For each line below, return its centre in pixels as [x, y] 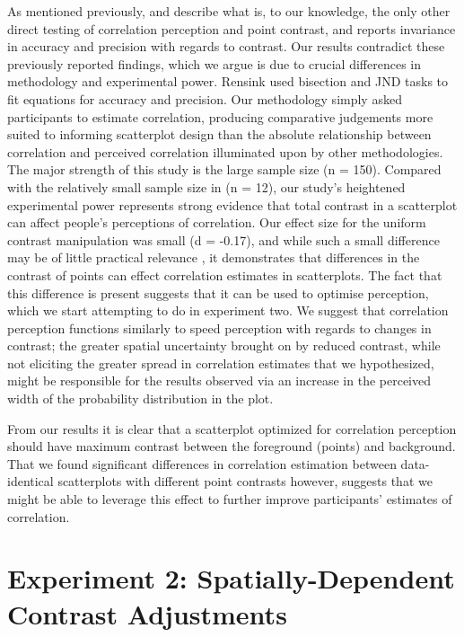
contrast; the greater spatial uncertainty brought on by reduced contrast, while [224, 345]
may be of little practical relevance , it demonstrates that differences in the [214, 257]
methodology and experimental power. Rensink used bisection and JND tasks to [228, 81]
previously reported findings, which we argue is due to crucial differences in [214, 63]
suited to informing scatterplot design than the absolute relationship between [219, 134]
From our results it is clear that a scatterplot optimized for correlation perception [232, 428]
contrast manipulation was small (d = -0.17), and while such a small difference [223, 239]
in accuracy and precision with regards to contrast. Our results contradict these [226, 46]
